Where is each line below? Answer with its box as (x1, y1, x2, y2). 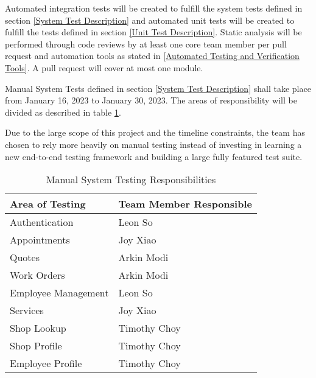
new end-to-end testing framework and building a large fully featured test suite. (5, 150, 303, 163)
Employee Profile (10, 356, 82, 371)
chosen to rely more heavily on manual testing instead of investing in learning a (5, 138, 302, 150)
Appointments (10, 233, 70, 247)
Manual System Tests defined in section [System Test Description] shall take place (5, 82, 311, 94)
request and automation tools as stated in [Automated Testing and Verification (5, 49, 300, 62)
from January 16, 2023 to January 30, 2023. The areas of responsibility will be (5, 94, 297, 107)
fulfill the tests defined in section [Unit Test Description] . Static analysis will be (5, 26, 302, 38)
